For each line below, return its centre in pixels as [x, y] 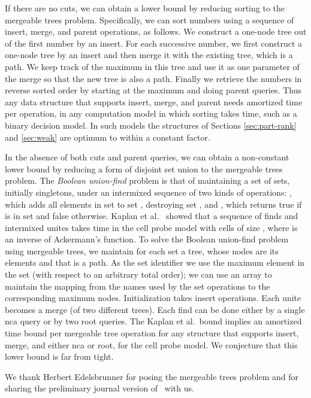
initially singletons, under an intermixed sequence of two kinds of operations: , [148, 192]
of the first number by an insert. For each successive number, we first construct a [154, 43]
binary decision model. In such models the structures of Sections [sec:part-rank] [151, 125]
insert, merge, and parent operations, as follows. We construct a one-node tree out [156, 31]
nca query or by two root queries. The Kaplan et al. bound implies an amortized [153, 321]
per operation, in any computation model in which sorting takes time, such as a [151, 113]
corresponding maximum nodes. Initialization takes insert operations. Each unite [153, 298]
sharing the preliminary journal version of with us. [99, 388]
